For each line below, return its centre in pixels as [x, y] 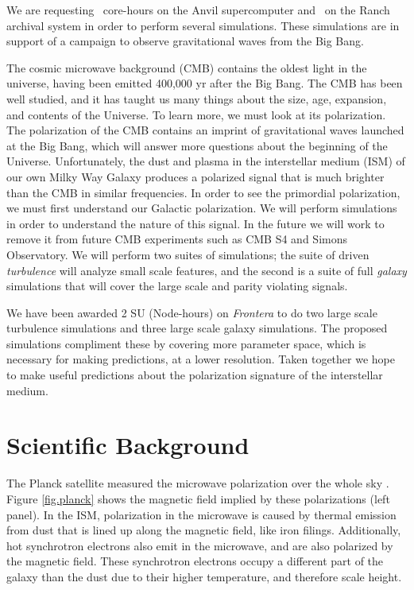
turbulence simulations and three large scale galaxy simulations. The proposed [197, 328]
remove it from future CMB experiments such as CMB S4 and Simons [177, 239]
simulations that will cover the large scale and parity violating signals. [177, 286]
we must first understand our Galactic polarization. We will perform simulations [202, 208]
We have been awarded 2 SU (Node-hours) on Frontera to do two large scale [192, 312]
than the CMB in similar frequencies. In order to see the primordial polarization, [203, 192]
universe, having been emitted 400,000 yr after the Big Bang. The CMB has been [205, 83]
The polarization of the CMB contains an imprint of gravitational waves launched [205, 130]
